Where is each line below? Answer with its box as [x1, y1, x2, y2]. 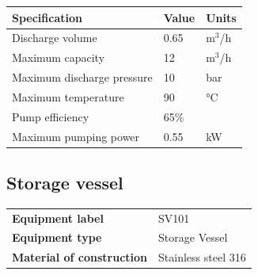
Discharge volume [12, 29, 97, 46]
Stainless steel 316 [158, 249, 246, 265]
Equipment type [12, 229, 102, 246]
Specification [12, 9, 82, 25]
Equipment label [12, 209, 104, 226]
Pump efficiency [12, 108, 89, 124]
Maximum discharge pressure [12, 69, 153, 86]
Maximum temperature [12, 88, 124, 105]
